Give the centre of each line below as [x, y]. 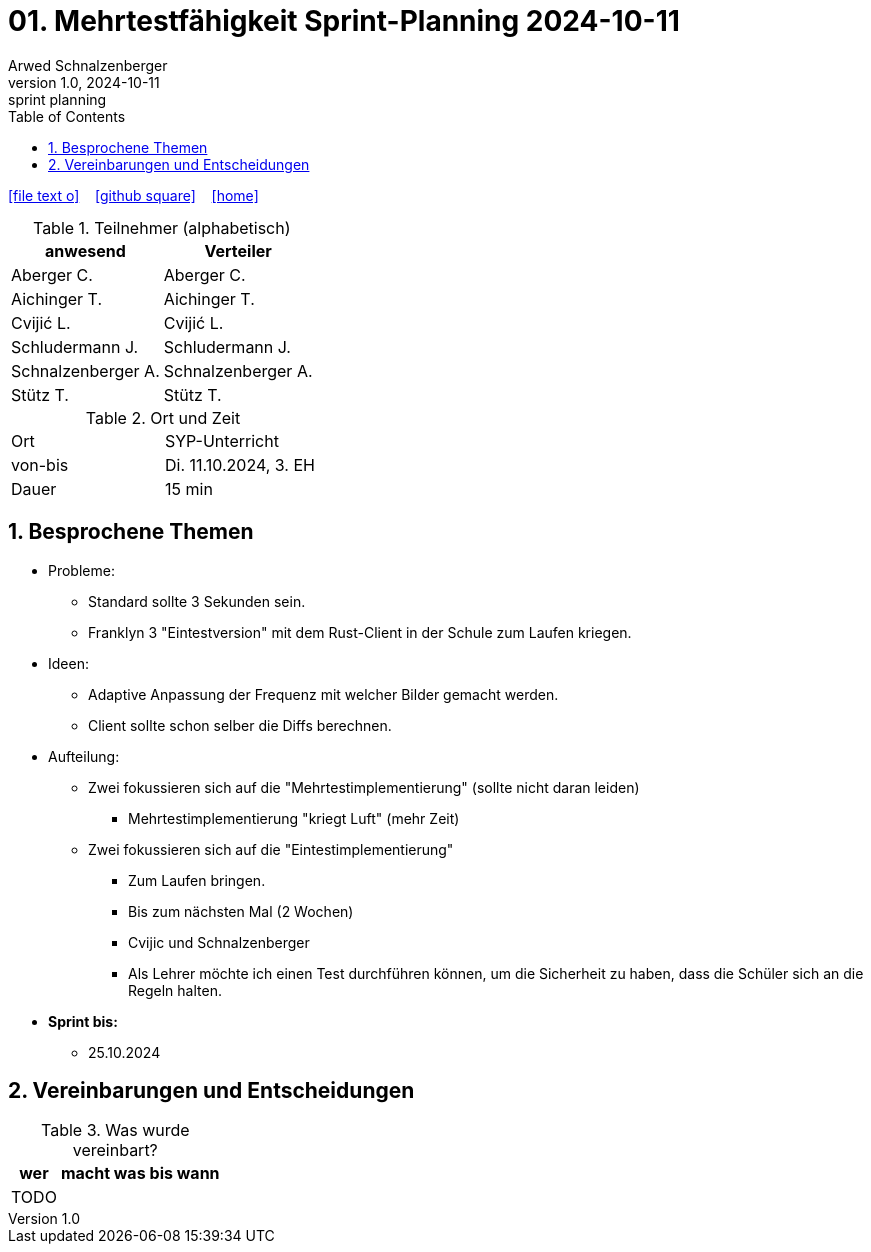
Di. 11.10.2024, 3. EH [239, 464]
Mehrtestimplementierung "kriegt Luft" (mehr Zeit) [294, 818]
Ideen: [68, 663]
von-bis [40, 464]
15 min [188, 488]
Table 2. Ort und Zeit [163, 417]
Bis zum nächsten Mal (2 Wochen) [241, 911]
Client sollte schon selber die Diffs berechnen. [240, 725]
